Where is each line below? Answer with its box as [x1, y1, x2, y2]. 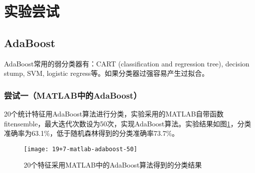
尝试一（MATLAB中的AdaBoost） [4, 89, 142, 101]
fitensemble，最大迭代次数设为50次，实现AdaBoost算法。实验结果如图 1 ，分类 [4, 118, 252, 128]
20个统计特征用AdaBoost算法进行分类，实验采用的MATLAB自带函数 [4, 108, 224, 118]
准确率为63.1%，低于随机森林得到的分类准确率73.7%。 [4, 128, 179, 138]
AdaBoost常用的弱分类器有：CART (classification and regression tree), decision [4, 58, 250, 68]
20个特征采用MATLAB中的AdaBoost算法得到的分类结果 [24, 160, 202, 170]
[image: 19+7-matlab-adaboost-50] [24, 145, 138, 153]
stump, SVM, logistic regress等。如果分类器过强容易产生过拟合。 [4, 68, 209, 78]
